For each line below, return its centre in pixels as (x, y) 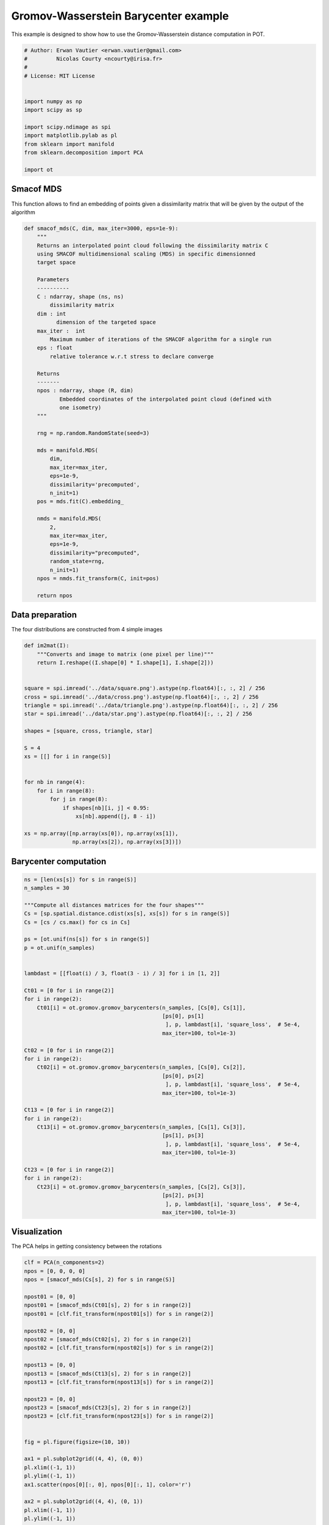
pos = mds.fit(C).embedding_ (80, 501)
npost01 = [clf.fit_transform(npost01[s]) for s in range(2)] (119, 1314)
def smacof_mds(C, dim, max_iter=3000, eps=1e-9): (101, 228)
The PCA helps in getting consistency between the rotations (87, 1246)
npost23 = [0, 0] (50, 1399)
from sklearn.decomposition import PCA (83, 153)
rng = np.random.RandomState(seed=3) (93, 433)
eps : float (55, 348)
